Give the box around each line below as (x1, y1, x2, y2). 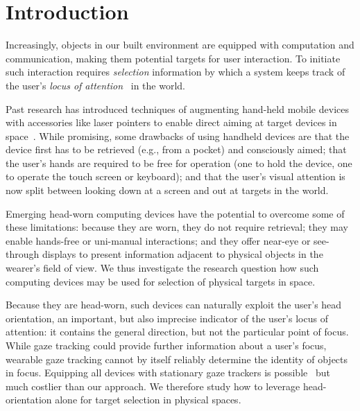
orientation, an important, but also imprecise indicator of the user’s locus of (6, 311, 328, 325)
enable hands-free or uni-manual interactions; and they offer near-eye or (6, 233, 311, 247)
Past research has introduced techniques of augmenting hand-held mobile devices (6, 101, 349, 116)
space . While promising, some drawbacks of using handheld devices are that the (6, 128, 350, 143)
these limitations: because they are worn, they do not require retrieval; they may (6, 220, 348, 234)
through (6, 247, 40, 261)
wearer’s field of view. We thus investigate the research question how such (6, 261, 319, 275)
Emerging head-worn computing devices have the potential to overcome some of (6, 206, 345, 220)
